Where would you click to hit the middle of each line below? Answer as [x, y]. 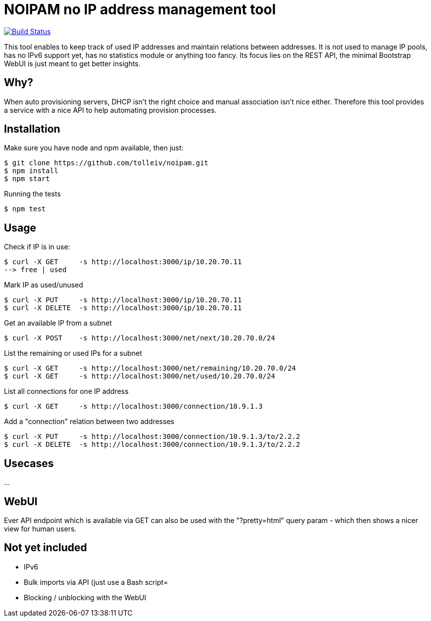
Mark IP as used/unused [44, 285]
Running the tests [32, 194]
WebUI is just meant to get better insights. [72, 63]
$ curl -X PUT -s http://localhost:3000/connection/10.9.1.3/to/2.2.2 [152, 437]
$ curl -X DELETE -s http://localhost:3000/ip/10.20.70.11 [123, 308]
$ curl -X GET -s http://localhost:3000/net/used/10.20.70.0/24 [140, 376]
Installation [32, 129]
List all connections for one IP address [66, 391]
